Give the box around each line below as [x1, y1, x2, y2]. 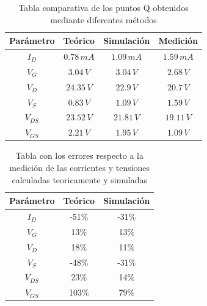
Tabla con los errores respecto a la [15, 149, 143, 162]
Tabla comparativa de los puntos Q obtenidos [18, 1, 189, 13]
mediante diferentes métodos [50, 13, 157, 26]
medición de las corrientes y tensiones [9, 161, 150, 173]
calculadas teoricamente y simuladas [12, 173, 147, 186]
